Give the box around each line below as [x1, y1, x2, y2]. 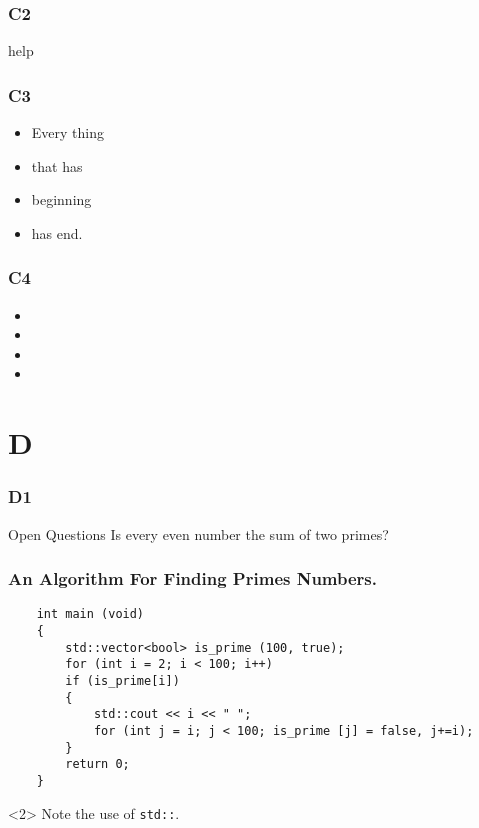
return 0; [65, 757, 130, 772]
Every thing [31, 122, 104, 143]
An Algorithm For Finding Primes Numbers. [8, 566, 378, 591]
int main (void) [36, 607, 145, 622]
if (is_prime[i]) [65, 674, 180, 689]
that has [31, 155, 83, 176]
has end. [31, 222, 83, 243]
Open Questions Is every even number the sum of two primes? [8, 523, 389, 544]
